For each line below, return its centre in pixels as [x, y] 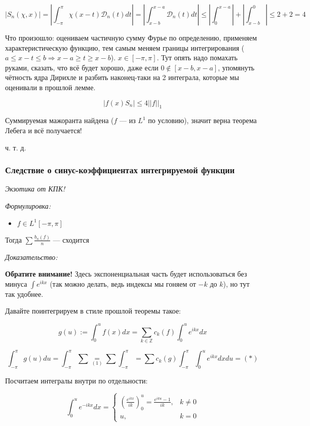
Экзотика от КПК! [35, 189]
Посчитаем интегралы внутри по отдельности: [76, 381]
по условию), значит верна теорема [202, 120]
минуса [16, 283]
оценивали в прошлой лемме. [50, 87]
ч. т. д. [16, 147]
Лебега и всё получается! [44, 130]
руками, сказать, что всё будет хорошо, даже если [82, 67]
